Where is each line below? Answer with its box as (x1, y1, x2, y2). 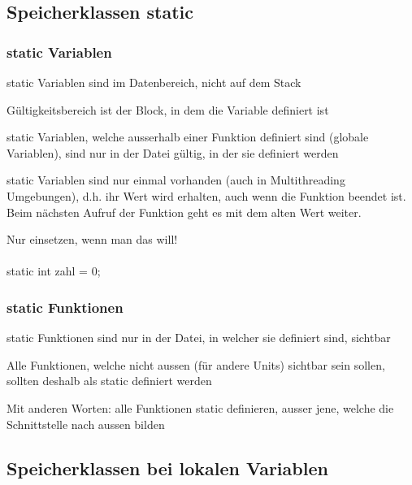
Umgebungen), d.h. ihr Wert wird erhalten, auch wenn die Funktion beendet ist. (7, 187, 406, 204)
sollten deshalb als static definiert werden (7, 372, 212, 389)
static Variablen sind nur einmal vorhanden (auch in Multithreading (7, 171, 345, 188)
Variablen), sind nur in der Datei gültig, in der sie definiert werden (7, 144, 339, 161)
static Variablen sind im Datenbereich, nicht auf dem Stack (7, 74, 301, 90)
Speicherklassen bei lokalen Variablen (7, 455, 328, 480)
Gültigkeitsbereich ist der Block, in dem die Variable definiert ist (7, 101, 329, 118)
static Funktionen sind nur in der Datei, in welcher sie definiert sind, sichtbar (7, 329, 391, 346)
